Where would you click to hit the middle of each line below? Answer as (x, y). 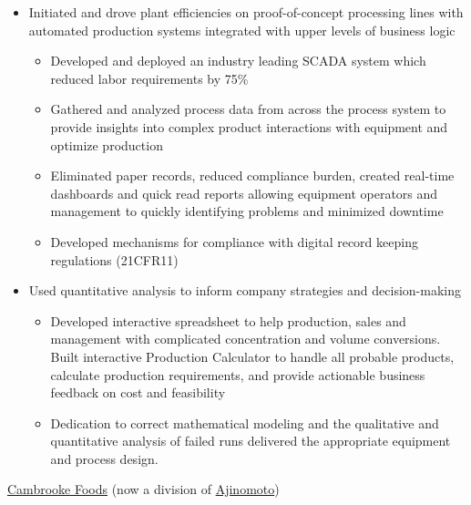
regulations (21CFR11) (114, 259)
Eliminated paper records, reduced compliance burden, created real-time (252, 175)
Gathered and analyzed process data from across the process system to (248, 109)
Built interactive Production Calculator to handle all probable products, (252, 356)
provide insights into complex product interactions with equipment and (249, 126)
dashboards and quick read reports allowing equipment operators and (244, 193)
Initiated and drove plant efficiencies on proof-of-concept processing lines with (246, 12)
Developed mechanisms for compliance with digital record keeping (234, 241)
